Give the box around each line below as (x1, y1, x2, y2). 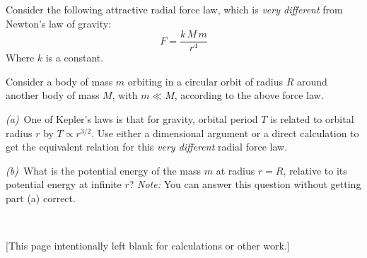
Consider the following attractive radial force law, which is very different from (6, 2, 343, 16)
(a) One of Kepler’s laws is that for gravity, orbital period (6, 112, 258, 127)
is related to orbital (270, 112, 354, 127)
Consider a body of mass (6, 74, 113, 88)
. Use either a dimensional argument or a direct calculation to (91, 125, 359, 140)
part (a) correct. (6, 191, 76, 205)
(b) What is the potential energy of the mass (6, 163, 201, 177)
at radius (216, 163, 255, 177)
